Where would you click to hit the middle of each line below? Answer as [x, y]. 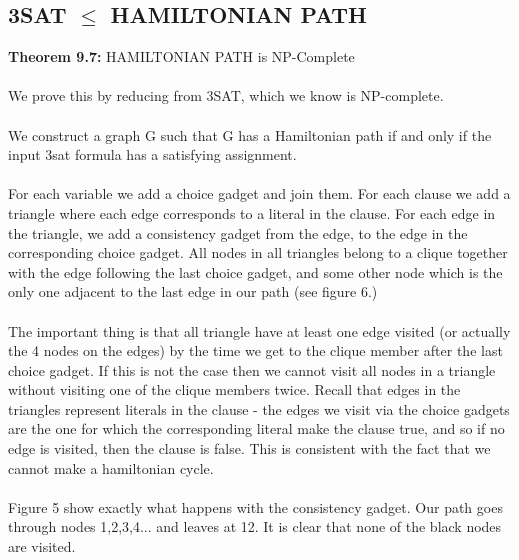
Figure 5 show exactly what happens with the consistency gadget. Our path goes [255, 506]
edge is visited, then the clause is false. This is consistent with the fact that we [249, 448]
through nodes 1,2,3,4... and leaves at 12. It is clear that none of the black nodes [255, 526]
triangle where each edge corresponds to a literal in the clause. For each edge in [252, 212]
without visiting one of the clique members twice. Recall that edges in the [234, 389]
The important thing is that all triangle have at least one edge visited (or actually [259, 330]
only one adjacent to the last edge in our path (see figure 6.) [193, 291]
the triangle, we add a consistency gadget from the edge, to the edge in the [238, 232]
